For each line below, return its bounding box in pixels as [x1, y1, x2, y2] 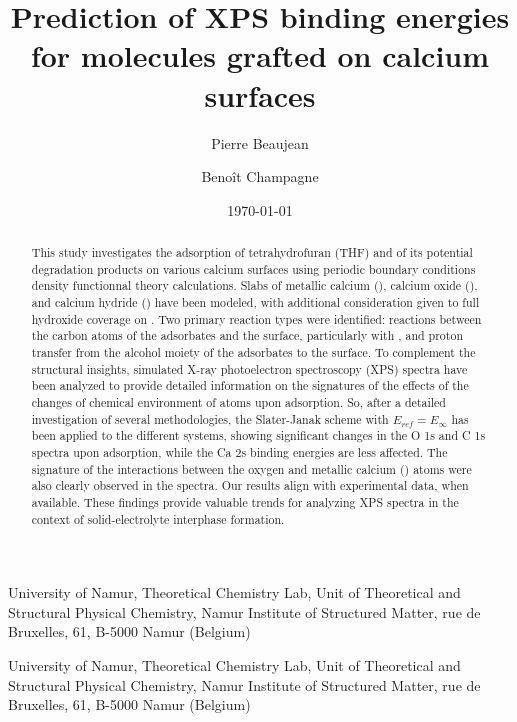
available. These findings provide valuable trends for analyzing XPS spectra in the [31, 493, 459, 510]
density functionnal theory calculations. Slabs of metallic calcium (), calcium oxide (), [31, 277, 478, 294]
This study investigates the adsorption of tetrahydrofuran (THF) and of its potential [31, 244, 473, 261]
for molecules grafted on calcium [30, 35, 490, 76]
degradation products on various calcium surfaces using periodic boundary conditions [31, 260, 476, 277]
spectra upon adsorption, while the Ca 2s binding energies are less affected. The [31, 443, 448, 460]
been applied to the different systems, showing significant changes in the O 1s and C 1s [31, 427, 486, 444]
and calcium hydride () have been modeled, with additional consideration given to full [31, 294, 480, 311]
